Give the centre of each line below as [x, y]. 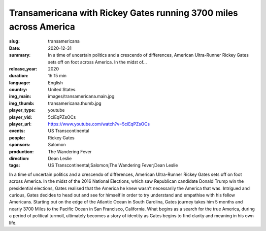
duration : [19, 76]
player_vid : [20, 117]
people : [17, 137]
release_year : [23, 68]
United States [62, 90]
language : [20, 82]
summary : [20, 55]
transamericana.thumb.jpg [75, 103]
